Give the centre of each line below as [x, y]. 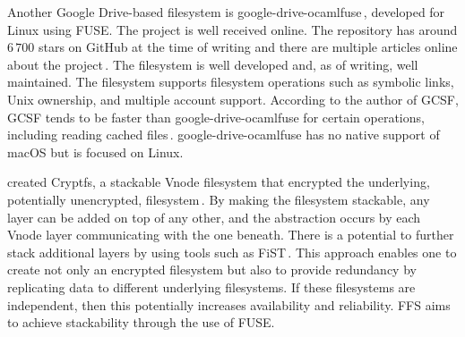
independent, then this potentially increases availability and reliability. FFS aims [229, 304]
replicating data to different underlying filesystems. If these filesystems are [211, 286]
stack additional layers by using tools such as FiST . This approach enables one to [232, 252]
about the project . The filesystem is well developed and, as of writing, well [213, 64]
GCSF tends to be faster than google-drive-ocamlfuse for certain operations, [216, 117]
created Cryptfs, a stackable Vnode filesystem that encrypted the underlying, [219, 182]
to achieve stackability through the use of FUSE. [141, 322]
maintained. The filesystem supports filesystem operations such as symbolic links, [231, 82]
